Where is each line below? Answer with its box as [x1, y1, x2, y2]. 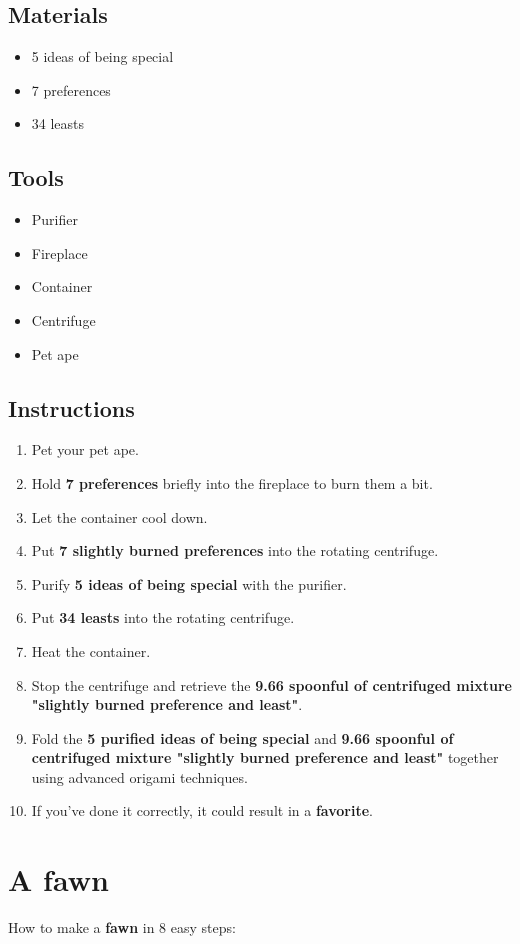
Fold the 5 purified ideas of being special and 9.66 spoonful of [31, 727, 454, 748]
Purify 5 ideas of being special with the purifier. [31, 573, 347, 594]
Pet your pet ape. [31, 439, 139, 460]
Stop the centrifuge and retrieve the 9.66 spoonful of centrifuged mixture [31, 674, 512, 695]
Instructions [8, 392, 135, 423]
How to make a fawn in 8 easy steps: [8, 917, 236, 938]
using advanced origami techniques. [31, 766, 248, 787]
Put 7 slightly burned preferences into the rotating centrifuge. [31, 540, 439, 561]
